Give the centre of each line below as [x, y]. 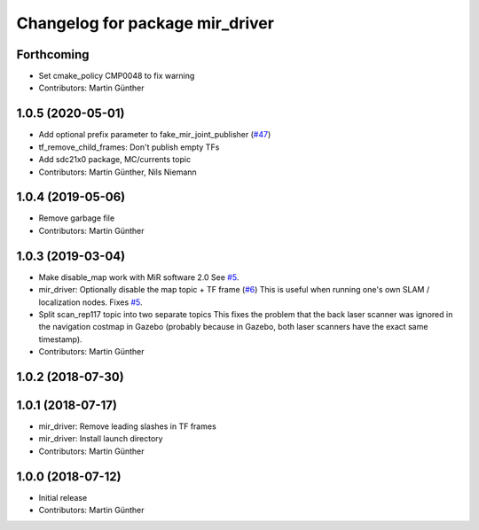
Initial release [63, 497]
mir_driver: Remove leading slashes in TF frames [127, 426]
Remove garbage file [77, 218]
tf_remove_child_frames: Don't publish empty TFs [129, 147]
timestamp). [61, 339]
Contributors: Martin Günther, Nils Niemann [118, 172]
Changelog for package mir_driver [145, 23]
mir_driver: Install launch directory [101, 439]
